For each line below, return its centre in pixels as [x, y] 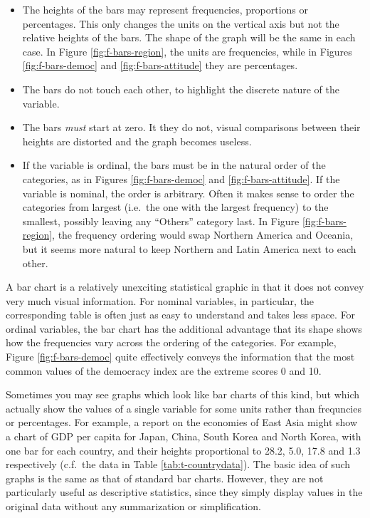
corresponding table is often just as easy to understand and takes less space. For [181, 315]
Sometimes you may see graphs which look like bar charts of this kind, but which [183, 394]
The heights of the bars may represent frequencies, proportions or [165, 9]
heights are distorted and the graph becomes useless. [137, 141]
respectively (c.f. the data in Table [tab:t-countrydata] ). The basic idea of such [178, 464]
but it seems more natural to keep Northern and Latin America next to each [189, 248]
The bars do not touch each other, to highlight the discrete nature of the [181, 89]
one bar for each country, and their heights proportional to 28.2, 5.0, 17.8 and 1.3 [183, 450]
